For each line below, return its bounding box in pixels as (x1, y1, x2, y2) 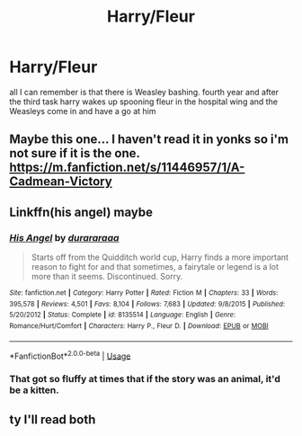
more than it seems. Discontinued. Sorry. (31, 271, 183, 282)
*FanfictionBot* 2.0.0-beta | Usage (9, 349, 131, 361)
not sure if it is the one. (9, 146, 140, 161)
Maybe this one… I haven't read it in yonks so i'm (9, 132, 289, 147)
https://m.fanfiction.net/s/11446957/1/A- (9, 160, 245, 175)
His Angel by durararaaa (9, 231, 120, 244)
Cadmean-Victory (9, 174, 112, 190)
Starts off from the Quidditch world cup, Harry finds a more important (31, 252, 289, 262)
